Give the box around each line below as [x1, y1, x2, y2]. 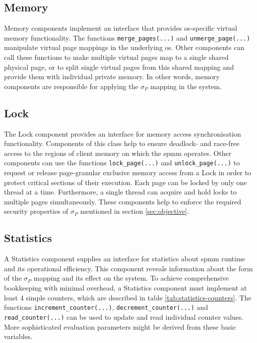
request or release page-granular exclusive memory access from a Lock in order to [4, 167, 251, 178]
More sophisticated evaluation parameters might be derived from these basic [4, 321, 236, 332]
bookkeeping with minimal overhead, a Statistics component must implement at [4, 283, 247, 293]
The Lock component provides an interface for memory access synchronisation [4, 128, 241, 139]
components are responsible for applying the [4, 81, 138, 91]
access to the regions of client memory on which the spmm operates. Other [4, 147, 232, 158]
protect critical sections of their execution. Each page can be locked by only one [4, 177, 247, 187]
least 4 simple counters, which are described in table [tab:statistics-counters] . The [4, 292, 252, 302]
